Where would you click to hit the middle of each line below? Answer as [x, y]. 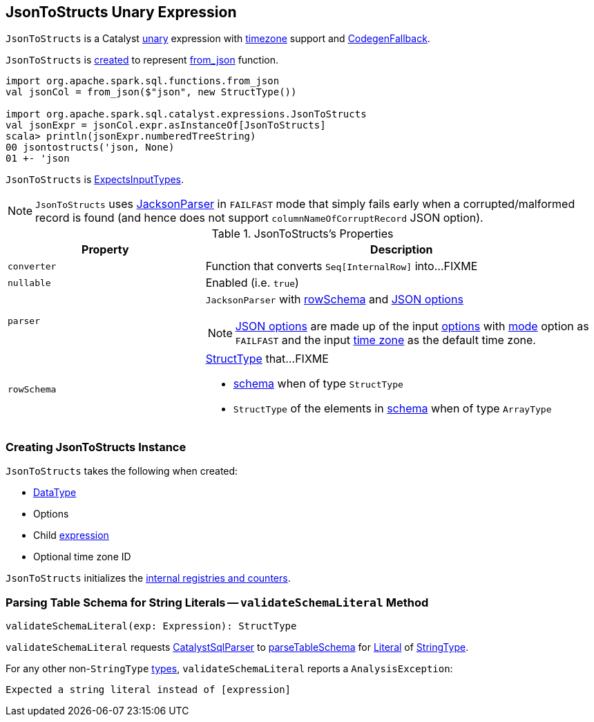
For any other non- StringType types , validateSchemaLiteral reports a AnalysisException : [229, 668]
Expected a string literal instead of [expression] [148, 689]
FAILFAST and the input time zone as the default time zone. [385, 340]
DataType [55, 493]
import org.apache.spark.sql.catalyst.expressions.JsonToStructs [186, 114]
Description [402, 250]
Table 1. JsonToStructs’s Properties [303, 234]
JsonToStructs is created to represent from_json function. [142, 60]
